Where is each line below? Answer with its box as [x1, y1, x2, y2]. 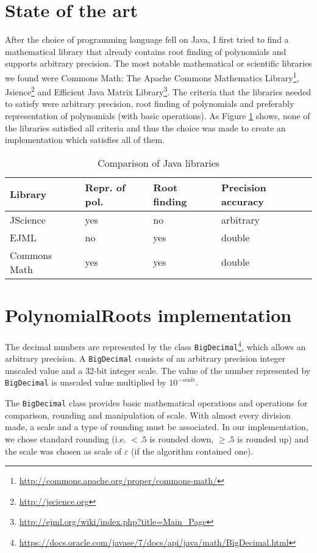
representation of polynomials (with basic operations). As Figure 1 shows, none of [5, 109, 310, 122]
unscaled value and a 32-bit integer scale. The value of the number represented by [5, 364, 311, 376]
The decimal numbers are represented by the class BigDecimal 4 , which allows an [5, 338, 306, 353]
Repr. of [85, 180, 126, 194]
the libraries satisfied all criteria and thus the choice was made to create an [5, 121, 286, 134]
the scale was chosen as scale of [5, 444, 122, 457]
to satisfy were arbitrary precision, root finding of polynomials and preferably [5, 97, 294, 110]
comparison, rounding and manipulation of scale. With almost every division [5, 408, 291, 421]
